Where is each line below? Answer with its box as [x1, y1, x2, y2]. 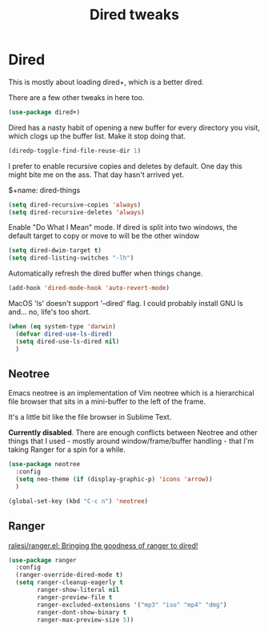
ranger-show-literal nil [37, 586, 120, 594]
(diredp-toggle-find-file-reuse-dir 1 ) [8, 147, 142, 155]
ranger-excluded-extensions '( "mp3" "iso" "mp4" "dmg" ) [37, 601, 227, 609]
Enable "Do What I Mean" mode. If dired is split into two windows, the [8, 223, 238, 232]
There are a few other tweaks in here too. [8, 92, 145, 102]
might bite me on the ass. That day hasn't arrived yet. [8, 170, 185, 179]
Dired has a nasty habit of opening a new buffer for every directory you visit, [8, 123, 260, 132]
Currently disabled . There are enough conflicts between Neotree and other [8, 428, 258, 437]
